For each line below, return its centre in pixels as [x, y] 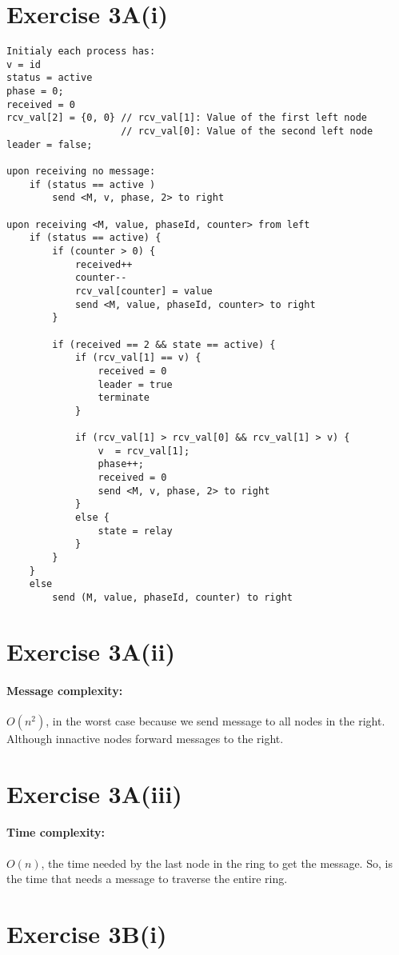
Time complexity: [56, 832]
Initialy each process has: [81, 52]
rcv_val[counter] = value [144, 291]
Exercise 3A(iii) [94, 793]
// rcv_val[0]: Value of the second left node [247, 132]
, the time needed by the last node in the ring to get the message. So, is [217, 863]
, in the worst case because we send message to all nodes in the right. [215, 720]
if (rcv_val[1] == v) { [138, 358]
